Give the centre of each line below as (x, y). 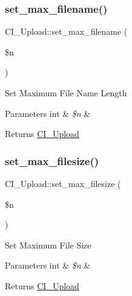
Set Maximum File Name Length (66, 93)
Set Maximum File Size (48, 245)
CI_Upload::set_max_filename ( (66, 31)
